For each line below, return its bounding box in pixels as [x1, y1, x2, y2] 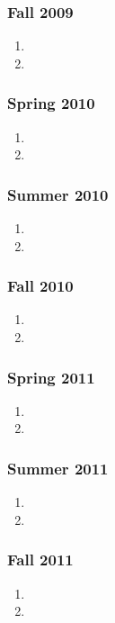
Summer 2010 [7, 183, 109, 205]
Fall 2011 [7, 548, 74, 571]
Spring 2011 [7, 366, 95, 388]
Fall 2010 [7, 275, 74, 297]
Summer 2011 [7, 456, 109, 479]
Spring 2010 [7, 92, 95, 114]
